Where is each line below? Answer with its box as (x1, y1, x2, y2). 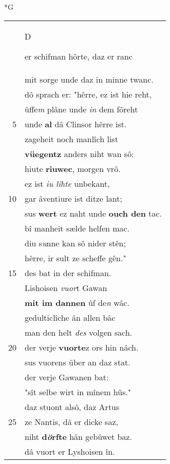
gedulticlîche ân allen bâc (25, 311, 116, 323)
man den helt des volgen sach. (25, 326, 133, 338)
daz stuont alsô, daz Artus (25, 400, 120, 413)
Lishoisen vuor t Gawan (25, 281, 107, 294)
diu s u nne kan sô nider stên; (25, 237, 126, 249)
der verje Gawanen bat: (25, 371, 109, 383)
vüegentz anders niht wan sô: (25, 147, 134, 160)
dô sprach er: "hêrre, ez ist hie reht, (25, 88, 152, 100)
